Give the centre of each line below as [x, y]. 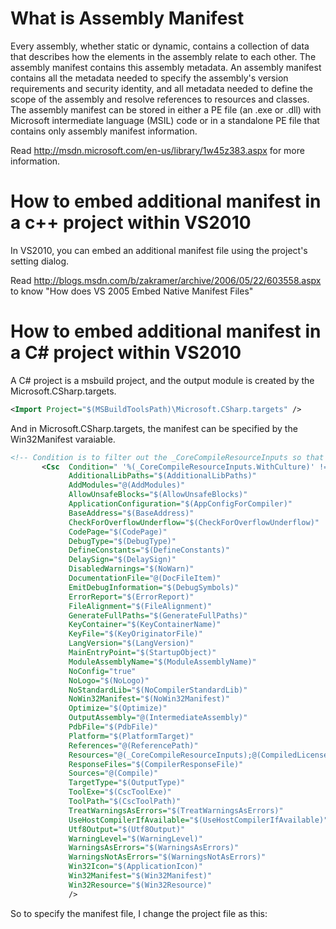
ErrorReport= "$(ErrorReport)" [131, 597]
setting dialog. [40, 261]
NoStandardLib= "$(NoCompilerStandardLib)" [158, 690]
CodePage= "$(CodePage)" [118, 532]
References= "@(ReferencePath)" [133, 745]
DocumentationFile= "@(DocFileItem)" [145, 578]
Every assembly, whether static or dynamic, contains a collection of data [160, 46]
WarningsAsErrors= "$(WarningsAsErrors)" [154, 848]
